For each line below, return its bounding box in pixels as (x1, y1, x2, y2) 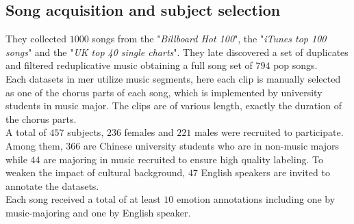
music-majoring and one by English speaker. (5, 205, 191, 219)
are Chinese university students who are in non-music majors (83, 138, 340, 152)
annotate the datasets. (5, 178, 99, 193)
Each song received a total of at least (5, 192, 161, 206)
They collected (5, 31, 67, 46)
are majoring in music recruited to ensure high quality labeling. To (43, 152, 323, 166)
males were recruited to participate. (194, 125, 344, 139)
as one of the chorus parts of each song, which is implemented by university (5, 85, 323, 99)
